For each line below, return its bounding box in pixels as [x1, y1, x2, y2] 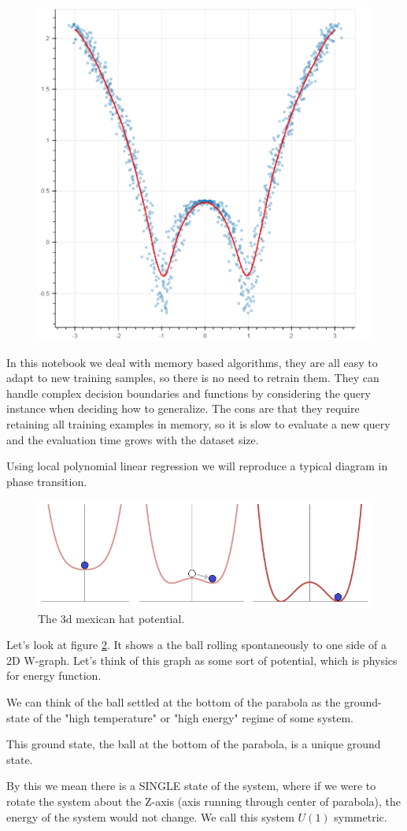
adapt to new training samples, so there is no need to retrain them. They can [6, 369, 379, 386]
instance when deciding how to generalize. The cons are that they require [6, 400, 360, 417]
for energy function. [6, 667, 102, 684]
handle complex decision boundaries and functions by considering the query [6, 384, 371, 401]
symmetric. [334, 808, 387, 825]
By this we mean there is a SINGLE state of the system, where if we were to [6, 777, 376, 794]
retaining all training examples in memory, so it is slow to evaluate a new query [6, 415, 390, 432]
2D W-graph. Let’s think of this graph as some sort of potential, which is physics [6, 651, 398, 668]
